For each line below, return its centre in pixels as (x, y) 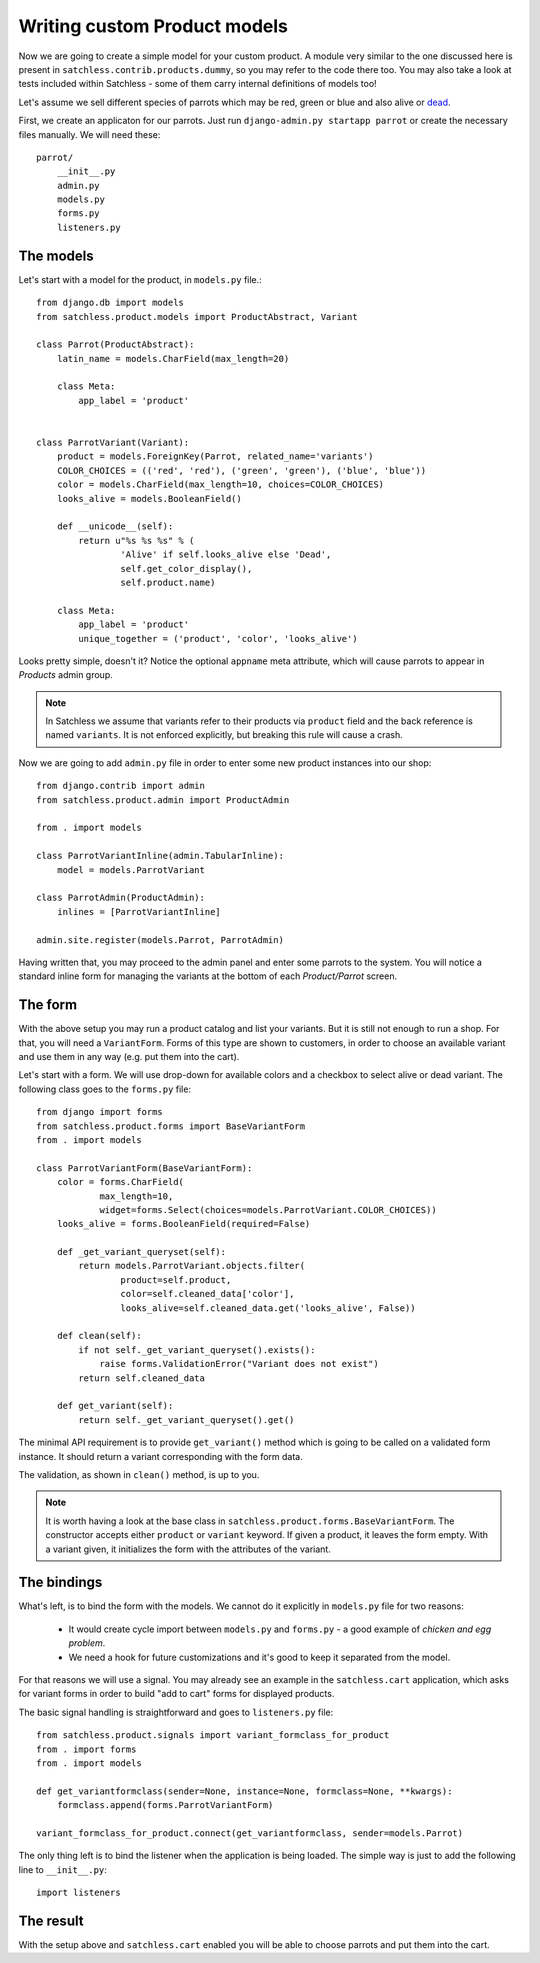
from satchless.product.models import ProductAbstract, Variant (197, 316)
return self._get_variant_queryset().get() (186, 1419)
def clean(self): (99, 1336)
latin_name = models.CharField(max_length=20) (173, 358)
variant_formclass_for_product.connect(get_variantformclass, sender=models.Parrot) (250, 1833)
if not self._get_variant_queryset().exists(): (197, 1349)
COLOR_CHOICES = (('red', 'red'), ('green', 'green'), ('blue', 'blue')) (241, 470)
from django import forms (100, 1112)
